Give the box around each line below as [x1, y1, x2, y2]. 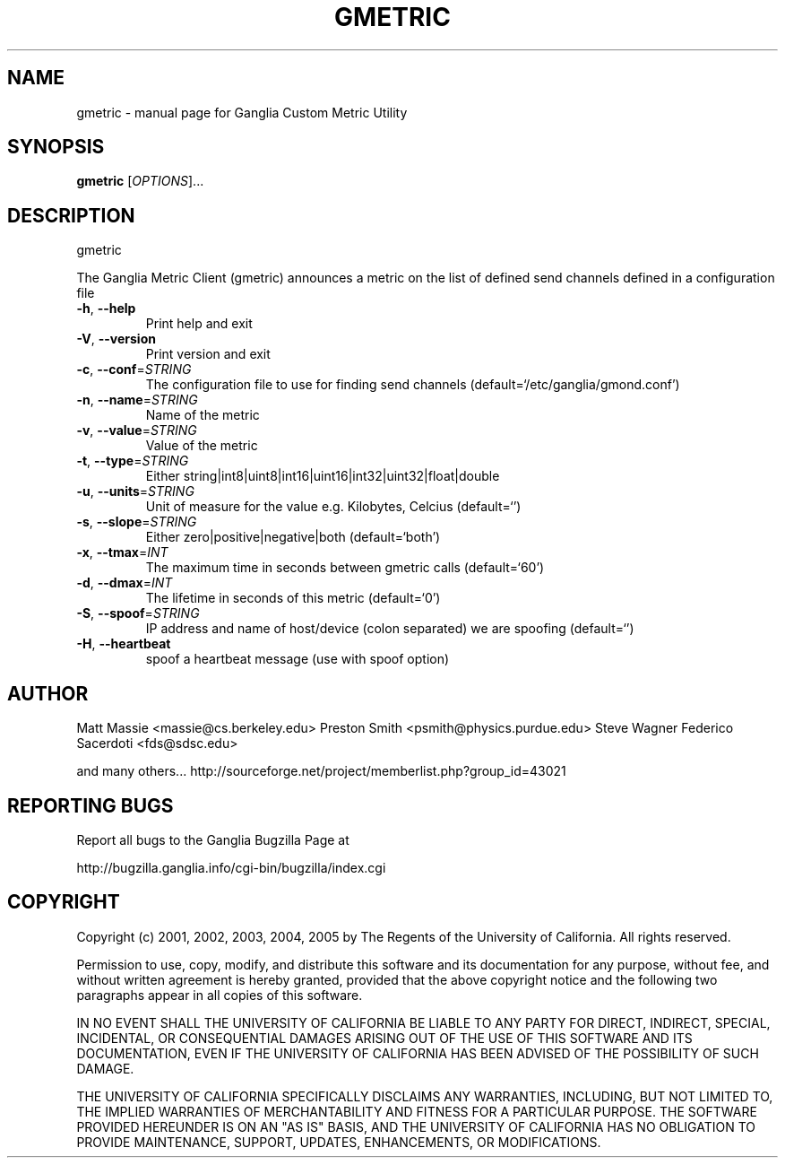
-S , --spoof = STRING [76, 605, 200, 622]
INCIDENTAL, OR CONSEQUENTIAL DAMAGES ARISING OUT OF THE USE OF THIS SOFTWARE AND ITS [76, 1030, 693, 1046]
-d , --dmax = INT [76, 575, 173, 591]
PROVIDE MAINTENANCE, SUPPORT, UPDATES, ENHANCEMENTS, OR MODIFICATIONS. [76, 1134, 601, 1150]
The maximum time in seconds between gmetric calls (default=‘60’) [145, 560, 545, 576]
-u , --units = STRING [76, 483, 194, 500]
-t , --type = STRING [76, 453, 189, 469]
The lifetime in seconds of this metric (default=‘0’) [145, 590, 441, 606]
